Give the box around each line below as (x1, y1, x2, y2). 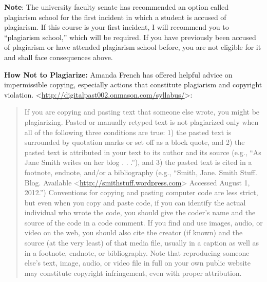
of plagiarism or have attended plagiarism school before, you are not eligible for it (4, 42, 261, 52)
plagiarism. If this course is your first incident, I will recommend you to (4, 22, 229, 32)
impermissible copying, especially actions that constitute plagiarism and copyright (4, 79, 262, 90)
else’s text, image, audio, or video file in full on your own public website (24, 257, 251, 268)
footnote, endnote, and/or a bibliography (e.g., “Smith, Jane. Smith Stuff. (24, 166, 257, 177)
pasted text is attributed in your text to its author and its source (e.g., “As (24, 146, 261, 157)
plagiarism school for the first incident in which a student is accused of (4, 11, 226, 22)
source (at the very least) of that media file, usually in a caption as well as (24, 237, 259, 248)
